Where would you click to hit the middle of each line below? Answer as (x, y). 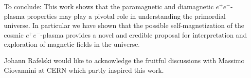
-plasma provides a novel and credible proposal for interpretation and (144, 34)
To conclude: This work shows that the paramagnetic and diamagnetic (109, 6)
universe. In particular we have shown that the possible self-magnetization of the (124, 25)
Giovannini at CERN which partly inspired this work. (84, 70)
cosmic (14, 34)
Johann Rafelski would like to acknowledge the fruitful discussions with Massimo (124, 60)
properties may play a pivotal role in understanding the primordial (126, 16)
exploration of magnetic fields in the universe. (72, 44)
